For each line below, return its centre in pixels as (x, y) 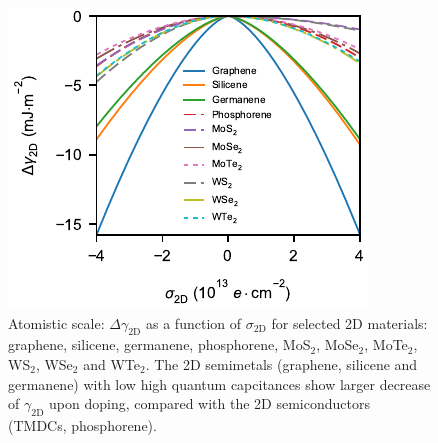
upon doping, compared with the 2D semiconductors (209, 403)
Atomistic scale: (56, 322)
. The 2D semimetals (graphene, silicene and (281, 363)
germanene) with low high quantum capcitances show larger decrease (219, 383)
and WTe (111, 363)
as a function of (193, 322)
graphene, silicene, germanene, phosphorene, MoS (159, 344)
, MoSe (337, 344)
